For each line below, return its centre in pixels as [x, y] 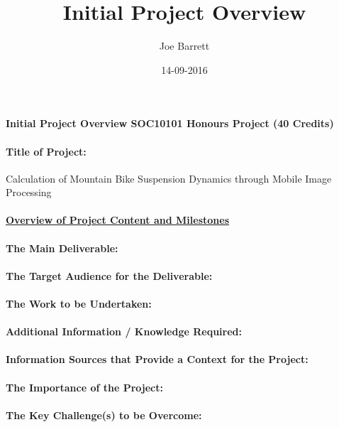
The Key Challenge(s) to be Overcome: [104, 415]
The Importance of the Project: [84, 387]
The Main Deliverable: [62, 248]
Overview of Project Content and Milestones [117, 220]
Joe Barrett [184, 46]
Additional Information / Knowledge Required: [124, 331]
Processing [29, 192]
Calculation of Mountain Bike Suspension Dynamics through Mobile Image [169, 178]
